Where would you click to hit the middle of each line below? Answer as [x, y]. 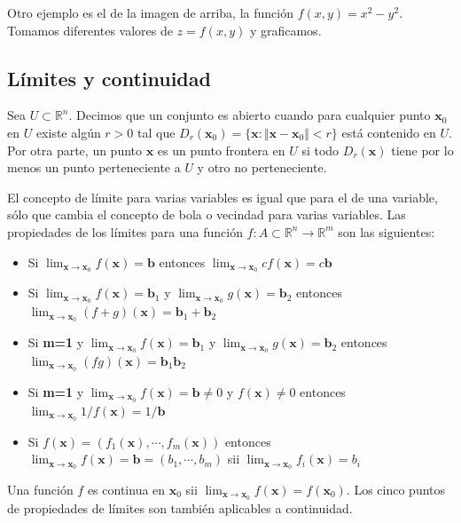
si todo [320, 150]
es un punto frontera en [221, 150]
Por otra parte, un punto [75, 150]
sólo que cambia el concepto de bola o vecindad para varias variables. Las [207, 214]
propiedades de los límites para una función [125, 231]
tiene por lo [422, 150]
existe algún [68, 132]
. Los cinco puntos [396, 490]
